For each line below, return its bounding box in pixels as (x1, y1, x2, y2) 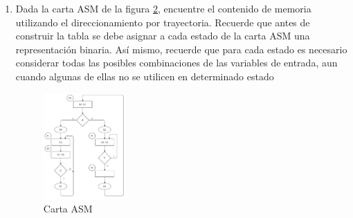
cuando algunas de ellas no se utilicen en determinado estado (15, 69, 274, 83)
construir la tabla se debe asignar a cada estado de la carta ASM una (15, 28, 310, 43)
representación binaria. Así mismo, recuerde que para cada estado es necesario (15, 42, 347, 56)
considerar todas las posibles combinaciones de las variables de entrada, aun (15, 55, 338, 70)
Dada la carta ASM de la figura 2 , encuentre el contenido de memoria (15, 1, 311, 15)
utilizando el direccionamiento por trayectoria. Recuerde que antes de (15, 15, 310, 29)
